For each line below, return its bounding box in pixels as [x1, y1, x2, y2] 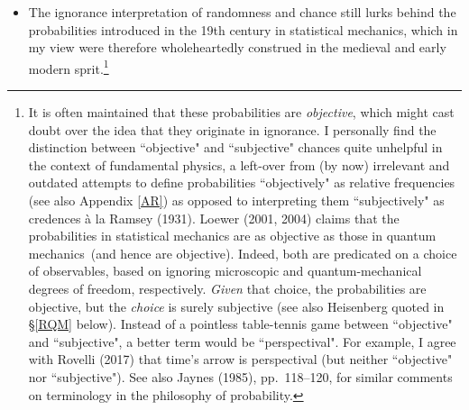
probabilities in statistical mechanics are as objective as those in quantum [28, 226, 437, 245]
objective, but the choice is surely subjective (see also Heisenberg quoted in [28, 296, 445, 315]
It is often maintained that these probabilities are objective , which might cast [28, 103, 455, 122]
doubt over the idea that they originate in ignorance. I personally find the [28, 120, 437, 139]
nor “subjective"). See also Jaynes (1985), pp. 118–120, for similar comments [28, 367, 453, 386]
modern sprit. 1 [28, 56, 109, 77]
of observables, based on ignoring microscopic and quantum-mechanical [28, 261, 422, 280]
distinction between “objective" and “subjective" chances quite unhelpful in [28, 138, 443, 157]
